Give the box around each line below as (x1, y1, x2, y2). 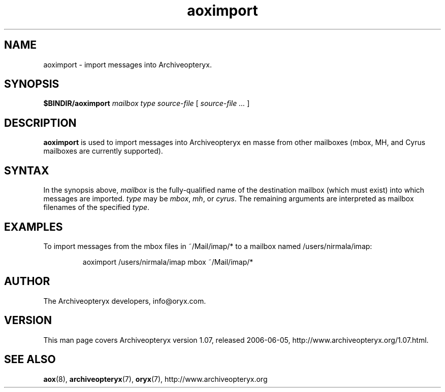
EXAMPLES (4, 220, 63, 233)
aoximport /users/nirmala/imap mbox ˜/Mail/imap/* (82, 257, 253, 266)
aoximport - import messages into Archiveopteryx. (43, 60, 212, 69)
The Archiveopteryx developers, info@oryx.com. (43, 296, 206, 305)
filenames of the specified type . (43, 203, 150, 212)
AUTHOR (4, 275, 50, 288)
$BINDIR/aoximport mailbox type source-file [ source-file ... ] (43, 99, 250, 108)
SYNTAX (4, 164, 49, 177)
